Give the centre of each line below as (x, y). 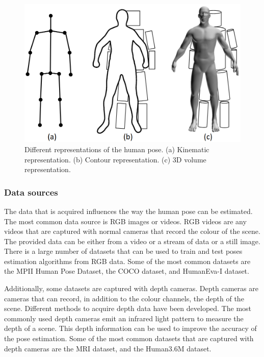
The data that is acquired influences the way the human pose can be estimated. (128, 211)
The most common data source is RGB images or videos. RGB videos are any (125, 221)
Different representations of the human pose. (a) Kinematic (117, 149)
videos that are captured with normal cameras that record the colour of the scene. (132, 231)
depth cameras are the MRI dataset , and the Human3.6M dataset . (108, 348)
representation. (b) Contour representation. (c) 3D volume (115, 159)
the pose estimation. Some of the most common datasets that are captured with (129, 338)
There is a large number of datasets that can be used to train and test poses (123, 251)
